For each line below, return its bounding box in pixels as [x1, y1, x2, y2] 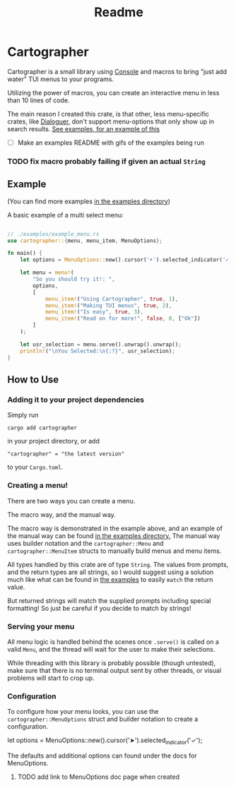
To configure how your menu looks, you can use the [7, 708, 159, 716]
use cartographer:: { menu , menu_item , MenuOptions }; [7, 237, 163, 244]
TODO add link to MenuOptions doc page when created [17, 772, 180, 781]
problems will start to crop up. [7, 674, 95, 682]
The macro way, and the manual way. [7, 510, 117, 519]
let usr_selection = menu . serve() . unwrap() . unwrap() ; [20, 340, 182, 348]
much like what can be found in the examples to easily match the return [7, 575, 213, 583]
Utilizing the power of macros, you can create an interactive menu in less [7, 88, 220, 97]
